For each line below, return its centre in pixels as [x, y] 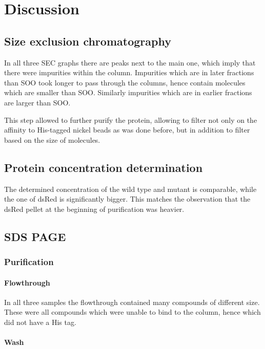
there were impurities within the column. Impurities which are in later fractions [129, 72]
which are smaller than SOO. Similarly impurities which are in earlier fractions [128, 92]
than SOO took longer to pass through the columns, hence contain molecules [125, 82]
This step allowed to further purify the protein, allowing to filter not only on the [131, 119]
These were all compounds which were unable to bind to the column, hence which [132, 312]
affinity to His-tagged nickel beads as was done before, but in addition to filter [127, 130]
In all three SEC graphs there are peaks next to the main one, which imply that [130, 62]
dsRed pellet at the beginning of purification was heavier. [94, 209]
